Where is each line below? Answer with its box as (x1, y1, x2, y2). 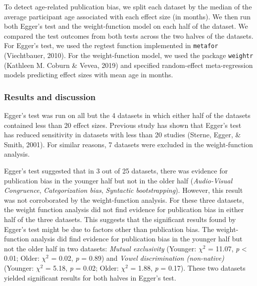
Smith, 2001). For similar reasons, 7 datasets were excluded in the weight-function (4, 139, 253, 149)
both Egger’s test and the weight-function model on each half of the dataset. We (4, 21, 248, 31)
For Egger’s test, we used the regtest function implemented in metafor (4, 40, 218, 51)
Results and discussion (4, 90, 96, 103)
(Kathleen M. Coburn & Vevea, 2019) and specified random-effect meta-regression (4, 59, 253, 70)
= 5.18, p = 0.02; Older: (45, 263, 119, 273)
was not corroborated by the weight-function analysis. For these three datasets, (4, 194, 244, 205)
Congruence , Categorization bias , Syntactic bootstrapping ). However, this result (4, 185, 243, 195)
